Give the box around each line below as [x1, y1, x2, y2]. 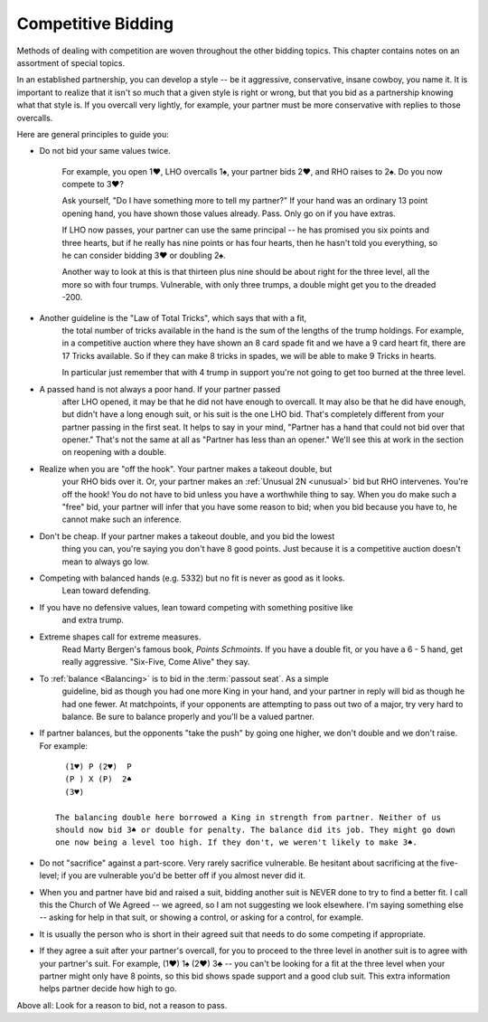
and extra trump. [61, 615, 125, 626]
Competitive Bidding [16, 14, 174, 33]
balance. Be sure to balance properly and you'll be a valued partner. [61, 711, 315, 722]
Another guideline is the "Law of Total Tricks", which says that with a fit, [39, 312, 307, 323]
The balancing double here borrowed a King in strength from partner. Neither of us [55, 812, 442, 822]
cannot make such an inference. [61, 514, 183, 525]
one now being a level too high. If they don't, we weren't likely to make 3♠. [55, 837, 418, 847]
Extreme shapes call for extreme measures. [39, 631, 202, 642]
